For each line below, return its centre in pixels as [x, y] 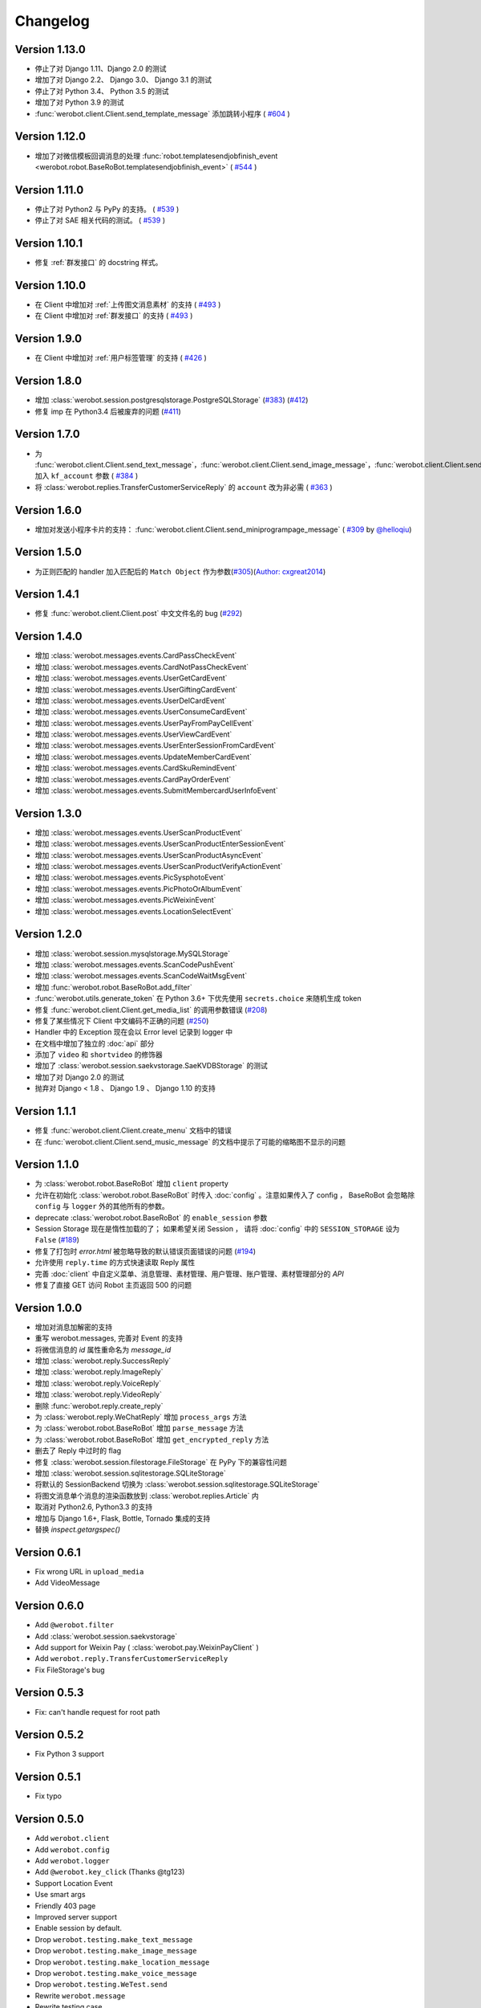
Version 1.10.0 [51, 285]
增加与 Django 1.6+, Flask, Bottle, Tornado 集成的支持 [123, 1518]
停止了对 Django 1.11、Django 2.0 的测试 [101, 69]
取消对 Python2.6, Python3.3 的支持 [93, 1507]
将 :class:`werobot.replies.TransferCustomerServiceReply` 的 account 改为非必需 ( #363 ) [184, 487]
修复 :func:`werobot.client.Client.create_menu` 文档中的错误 [133, 1131]
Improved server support [76, 1917]
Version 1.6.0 [48, 510]
